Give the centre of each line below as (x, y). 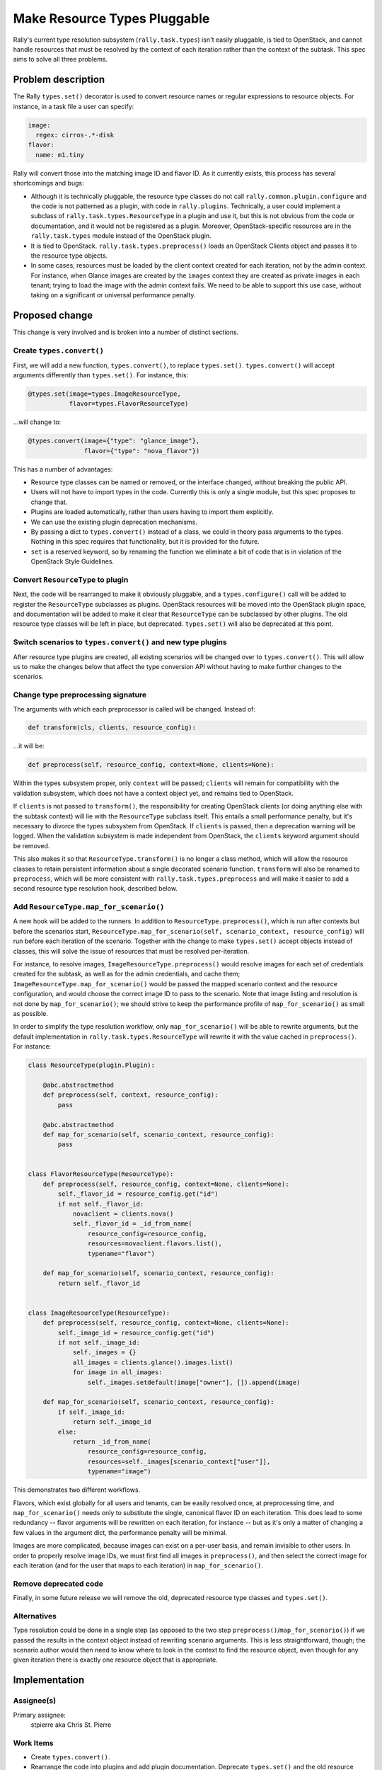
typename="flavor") (121, 1254)
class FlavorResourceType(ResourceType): (101, 1174)
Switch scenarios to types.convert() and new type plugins (120, 642)
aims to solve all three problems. (60, 59)
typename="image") (119, 1472)
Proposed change (53, 315)
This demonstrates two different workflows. (77, 1490)
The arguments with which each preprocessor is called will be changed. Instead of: (134, 709)
